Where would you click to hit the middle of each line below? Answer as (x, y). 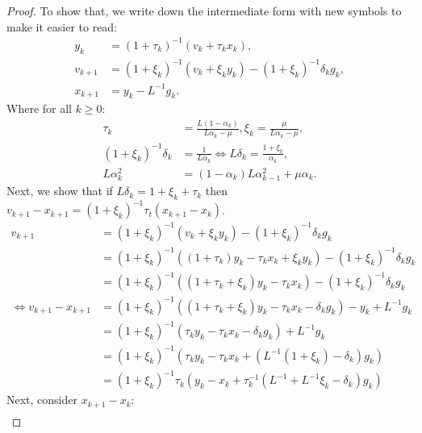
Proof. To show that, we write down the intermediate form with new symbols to (204, 10)
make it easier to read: (62, 26)
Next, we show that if (60, 191)
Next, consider (42, 400)
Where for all (39, 108)
